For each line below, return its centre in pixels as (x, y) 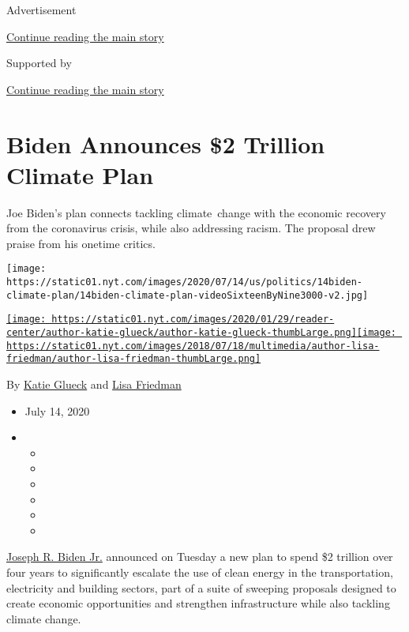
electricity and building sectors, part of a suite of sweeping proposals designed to (201, 587)
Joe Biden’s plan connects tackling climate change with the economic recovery (196, 212)
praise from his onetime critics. (81, 243)
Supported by (39, 63)
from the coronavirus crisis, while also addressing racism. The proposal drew (191, 228)
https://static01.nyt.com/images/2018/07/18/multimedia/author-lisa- (193, 346)
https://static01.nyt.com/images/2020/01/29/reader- (193, 320)
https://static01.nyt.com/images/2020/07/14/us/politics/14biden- (185, 282)
